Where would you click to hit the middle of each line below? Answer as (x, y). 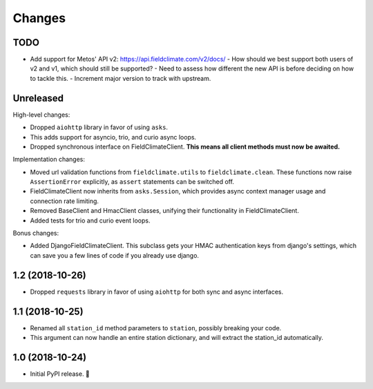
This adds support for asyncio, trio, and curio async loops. (113, 137)
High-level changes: (41, 115)
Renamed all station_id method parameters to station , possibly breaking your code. (156, 328)
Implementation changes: (49, 160)
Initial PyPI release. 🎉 (60, 374)
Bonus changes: (36, 233)
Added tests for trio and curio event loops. (90, 220)
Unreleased (38, 98)
